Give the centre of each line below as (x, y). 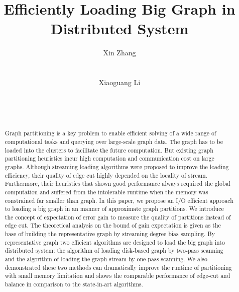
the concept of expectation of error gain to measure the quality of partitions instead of (118, 217)
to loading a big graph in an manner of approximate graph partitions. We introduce (114, 209)
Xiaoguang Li (119, 82)
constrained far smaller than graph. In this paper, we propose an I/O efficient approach (119, 200)
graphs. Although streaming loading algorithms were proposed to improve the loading (117, 166)
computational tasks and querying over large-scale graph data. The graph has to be (114, 141)
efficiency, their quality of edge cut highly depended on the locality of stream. (106, 175)
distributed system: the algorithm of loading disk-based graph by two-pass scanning (114, 250)
